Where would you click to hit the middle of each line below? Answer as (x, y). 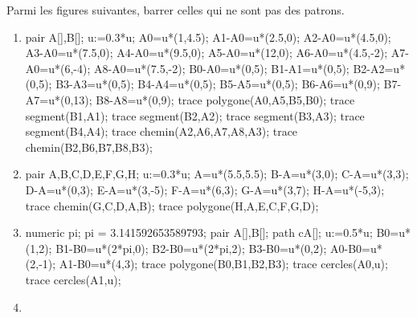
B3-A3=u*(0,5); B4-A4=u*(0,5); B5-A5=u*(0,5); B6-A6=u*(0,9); (218, 84)
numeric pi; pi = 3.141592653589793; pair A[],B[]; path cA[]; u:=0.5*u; (199, 232)
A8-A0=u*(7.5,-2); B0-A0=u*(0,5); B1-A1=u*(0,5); (221, 68)
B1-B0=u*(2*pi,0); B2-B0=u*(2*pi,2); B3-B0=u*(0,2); (191, 248)
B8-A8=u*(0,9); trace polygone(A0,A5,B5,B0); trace (225, 99)
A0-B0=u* (356, 248)
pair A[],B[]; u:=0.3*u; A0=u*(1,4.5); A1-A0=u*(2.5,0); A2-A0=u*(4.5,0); (208, 37)
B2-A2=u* (379, 68)
